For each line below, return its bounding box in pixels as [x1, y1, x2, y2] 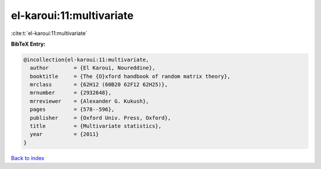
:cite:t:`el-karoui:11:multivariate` [11, 30, 87, 37]
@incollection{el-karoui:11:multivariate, [23, 56, 149, 63]
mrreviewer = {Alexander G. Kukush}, [30, 98, 149, 104]
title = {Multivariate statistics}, [30, 123, 162, 130]
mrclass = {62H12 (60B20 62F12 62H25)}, [30, 81, 168, 88]
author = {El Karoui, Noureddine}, [30, 65, 156, 71]
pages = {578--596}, [30, 106, 115, 113]
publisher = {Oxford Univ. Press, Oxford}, [30, 114, 171, 121]
